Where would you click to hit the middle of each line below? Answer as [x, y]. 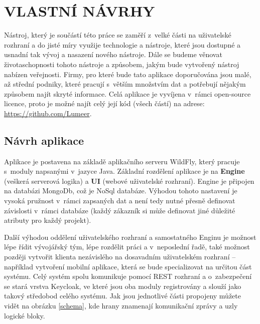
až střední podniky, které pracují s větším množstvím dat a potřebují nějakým [125, 84]
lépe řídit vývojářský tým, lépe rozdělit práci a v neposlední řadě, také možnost [127, 247]
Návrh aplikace [44, 140]
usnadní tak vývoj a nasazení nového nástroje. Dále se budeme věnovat [113, 54]
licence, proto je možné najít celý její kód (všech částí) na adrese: [104, 103]
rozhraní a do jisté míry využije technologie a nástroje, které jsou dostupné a [122, 44]
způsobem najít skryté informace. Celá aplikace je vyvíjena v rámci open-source [127, 93]
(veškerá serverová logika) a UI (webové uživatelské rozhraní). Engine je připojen [129, 181]
